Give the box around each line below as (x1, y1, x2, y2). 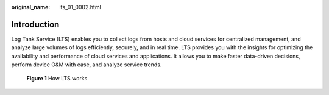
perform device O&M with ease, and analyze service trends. (11, 61, 162, 68)
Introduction (11, 19, 60, 30)
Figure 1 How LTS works (26, 75, 88, 82)
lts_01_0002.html (59, 4, 102, 10)
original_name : (11, 4, 51, 10)
